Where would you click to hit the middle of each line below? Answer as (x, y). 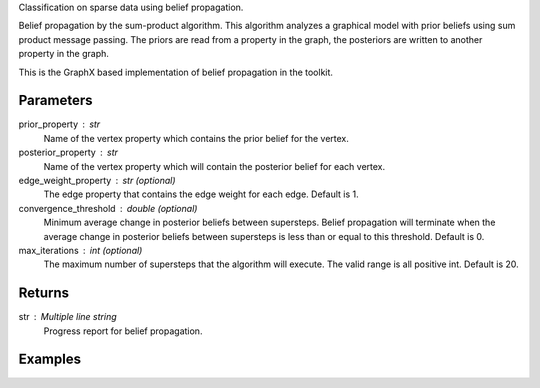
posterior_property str (68, 152)
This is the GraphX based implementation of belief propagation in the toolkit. (176, 72)
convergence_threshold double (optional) (108, 208)
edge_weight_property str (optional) (97, 181)
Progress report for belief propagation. (123, 331)
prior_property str (59, 124)
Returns (44, 293)
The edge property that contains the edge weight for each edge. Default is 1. (201, 194)
